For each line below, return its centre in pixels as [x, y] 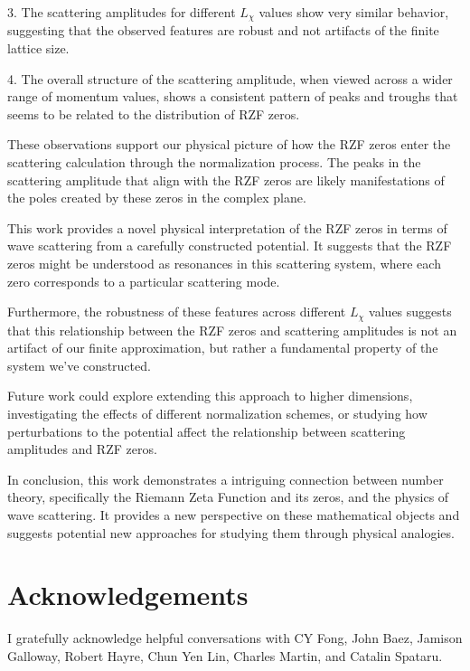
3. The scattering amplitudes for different [122, 12]
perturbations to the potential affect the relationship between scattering [207, 431]
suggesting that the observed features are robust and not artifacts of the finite [223, 30]
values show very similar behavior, [354, 12]
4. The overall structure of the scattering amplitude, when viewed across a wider [230, 78]
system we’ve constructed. [79, 365]
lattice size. [38, 48]
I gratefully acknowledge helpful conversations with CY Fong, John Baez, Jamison [235, 638]
